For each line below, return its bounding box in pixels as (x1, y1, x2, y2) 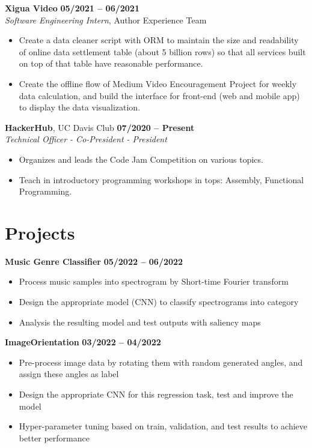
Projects (5, 220, 75, 244)
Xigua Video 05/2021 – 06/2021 (5, 2, 139, 14)
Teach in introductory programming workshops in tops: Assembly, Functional (19, 173, 304, 186)
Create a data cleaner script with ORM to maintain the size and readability (19, 34, 299, 46)
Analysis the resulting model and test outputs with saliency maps (19, 315, 261, 328)
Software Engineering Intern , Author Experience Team (5, 13, 207, 26)
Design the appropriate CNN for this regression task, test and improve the (19, 388, 293, 400)
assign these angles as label (19, 368, 119, 380)
